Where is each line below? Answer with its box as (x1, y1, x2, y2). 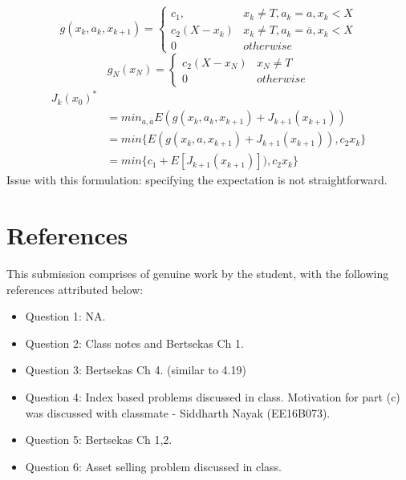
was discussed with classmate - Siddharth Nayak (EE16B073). (25, 404, 331, 421)
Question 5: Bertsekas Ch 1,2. (25, 431, 173, 448)
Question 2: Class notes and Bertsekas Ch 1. (25, 334, 244, 351)
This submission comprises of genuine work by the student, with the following (6, 264, 389, 281)
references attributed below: (6, 280, 144, 297)
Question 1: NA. (25, 308, 106, 325)
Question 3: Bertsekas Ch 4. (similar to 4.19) (25, 361, 246, 378)
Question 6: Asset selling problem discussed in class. (25, 458, 282, 474)
